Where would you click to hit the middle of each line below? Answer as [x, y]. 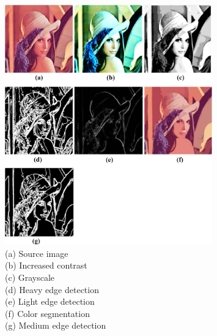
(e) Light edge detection [50, 301]
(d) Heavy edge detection [52, 289]
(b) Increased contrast [46, 265]
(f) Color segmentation [47, 313]
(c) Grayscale [30, 277]
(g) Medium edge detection [56, 325]
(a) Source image [37, 253]
